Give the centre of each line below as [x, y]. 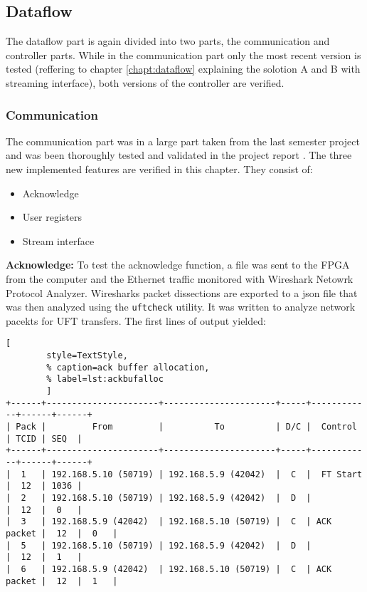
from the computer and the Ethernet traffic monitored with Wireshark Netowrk [180, 278]
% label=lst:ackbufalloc [105, 379]
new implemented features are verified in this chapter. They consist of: [159, 168]
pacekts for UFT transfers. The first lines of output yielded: [136, 320]
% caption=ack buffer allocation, [128, 367]
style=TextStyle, [87, 356]
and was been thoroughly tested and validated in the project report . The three [179, 155]
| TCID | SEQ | [44, 438]
